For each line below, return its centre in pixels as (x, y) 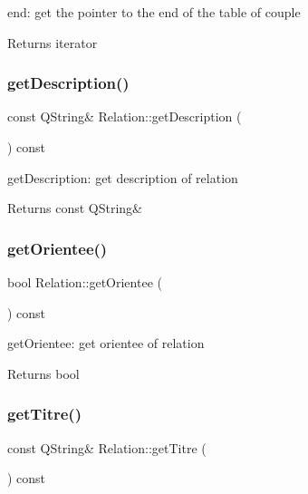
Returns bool (43, 373)
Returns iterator (53, 42)
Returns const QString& (75, 208)
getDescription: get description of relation (123, 177)
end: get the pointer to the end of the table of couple (154, 12)
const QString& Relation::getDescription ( (125, 116)
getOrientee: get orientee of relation (106, 343)
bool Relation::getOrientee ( (85, 282)
